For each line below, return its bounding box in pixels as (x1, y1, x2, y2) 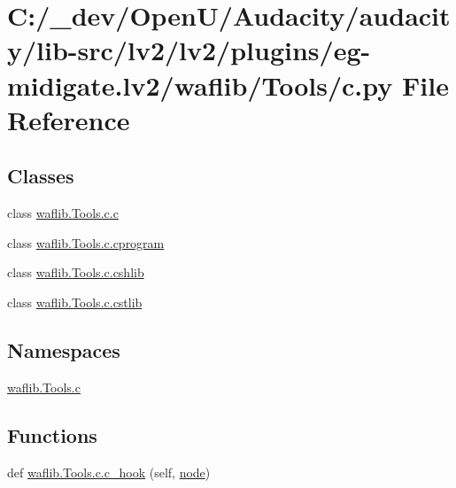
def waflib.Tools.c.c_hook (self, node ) (7, 462, 211, 481)
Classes (7, 162, 74, 190)
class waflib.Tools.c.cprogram (7, 233, 165, 252)
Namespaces (7, 336, 120, 363)
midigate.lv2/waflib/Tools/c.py (7, 66, 393, 103)
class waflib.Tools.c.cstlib (7, 292, 143, 311)
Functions (7, 421, 97, 448)
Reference (7, 101, 130, 137)
